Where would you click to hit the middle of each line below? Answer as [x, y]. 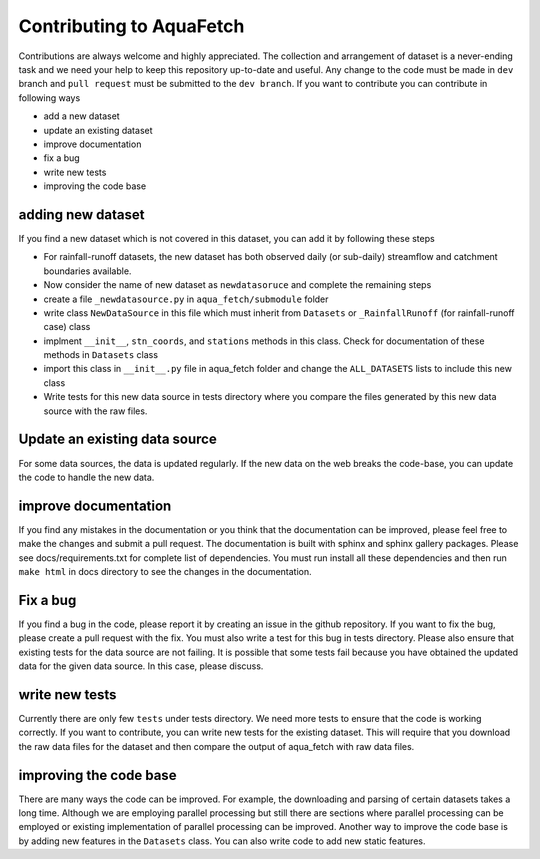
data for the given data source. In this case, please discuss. [141, 666]
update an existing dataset [98, 130]
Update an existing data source [117, 439]
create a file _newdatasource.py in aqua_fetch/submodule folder [186, 299]
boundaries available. [87, 271]
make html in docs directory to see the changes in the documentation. [165, 572]
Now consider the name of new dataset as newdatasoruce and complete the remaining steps [237, 285]
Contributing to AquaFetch [131, 26]
